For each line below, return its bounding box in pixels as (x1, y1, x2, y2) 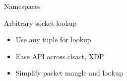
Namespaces (4, 1, 41, 11)
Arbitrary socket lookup (4, 17, 77, 28)
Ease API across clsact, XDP (15, 51, 104, 61)
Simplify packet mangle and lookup (15, 68, 123, 78)
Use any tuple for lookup (15, 34, 91, 45)
